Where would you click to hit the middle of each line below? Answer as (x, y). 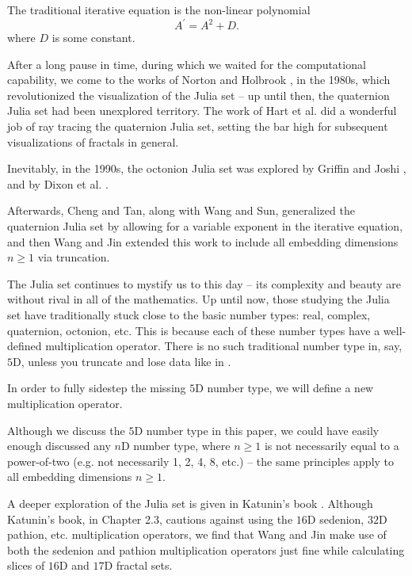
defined (25, 346)
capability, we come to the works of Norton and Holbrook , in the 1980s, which (199, 80)
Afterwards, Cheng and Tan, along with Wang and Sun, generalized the (181, 210)
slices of (26, 565)
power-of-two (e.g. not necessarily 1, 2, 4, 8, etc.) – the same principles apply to (201, 461)
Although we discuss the (66, 430)
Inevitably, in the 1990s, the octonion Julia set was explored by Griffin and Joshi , (207, 168)
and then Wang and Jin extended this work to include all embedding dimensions (203, 241)
